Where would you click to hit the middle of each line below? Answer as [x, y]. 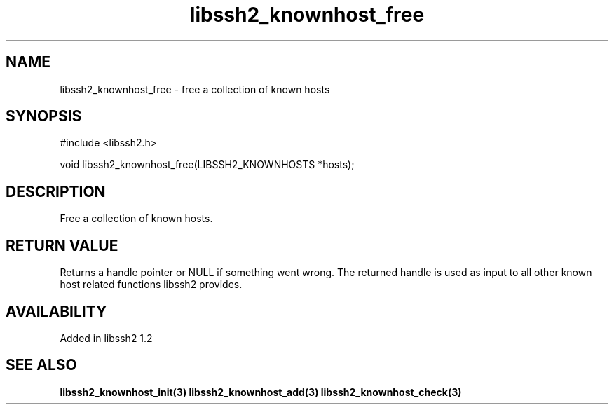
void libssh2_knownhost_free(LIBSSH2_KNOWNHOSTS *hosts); [207, 165]
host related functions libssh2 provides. [151, 285]
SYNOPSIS [44, 116]
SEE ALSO [41, 365]
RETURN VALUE [62, 245]
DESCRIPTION [56, 191]
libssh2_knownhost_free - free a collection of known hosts [195, 89]
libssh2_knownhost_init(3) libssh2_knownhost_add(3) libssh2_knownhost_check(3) [261, 392]
